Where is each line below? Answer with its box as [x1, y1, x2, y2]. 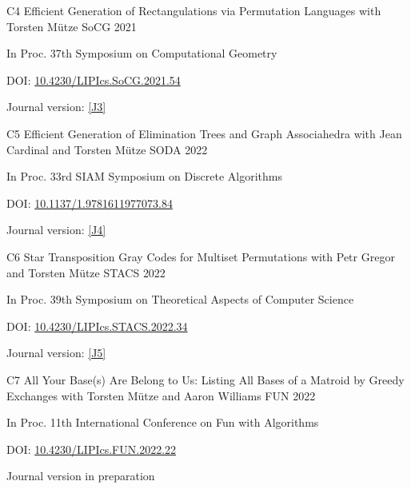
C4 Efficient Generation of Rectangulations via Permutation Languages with [6, 2, 381, 18]
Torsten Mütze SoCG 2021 [6, 18, 137, 34]
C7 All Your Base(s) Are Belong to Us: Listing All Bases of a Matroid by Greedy [6, 371, 405, 388]
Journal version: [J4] [6, 221, 106, 238]
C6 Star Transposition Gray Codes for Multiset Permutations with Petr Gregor [6, 248, 395, 264]
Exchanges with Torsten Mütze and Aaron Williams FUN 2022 [6, 387, 316, 404]
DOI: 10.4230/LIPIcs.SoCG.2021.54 [6, 71, 181, 88]
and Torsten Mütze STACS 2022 [6, 264, 166, 280]
